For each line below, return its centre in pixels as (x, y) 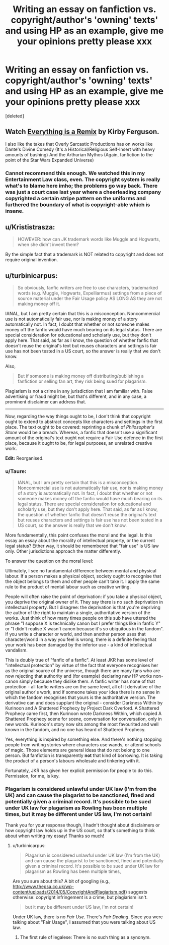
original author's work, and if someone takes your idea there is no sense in (82, 692)
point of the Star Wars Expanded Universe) (50, 160)
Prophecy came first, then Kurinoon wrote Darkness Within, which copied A (83, 713)
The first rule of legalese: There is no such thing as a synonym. (85, 937)
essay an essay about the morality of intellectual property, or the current (80, 540)
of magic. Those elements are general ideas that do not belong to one (77, 750)
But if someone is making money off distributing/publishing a (81, 376)
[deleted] (15, 116)
